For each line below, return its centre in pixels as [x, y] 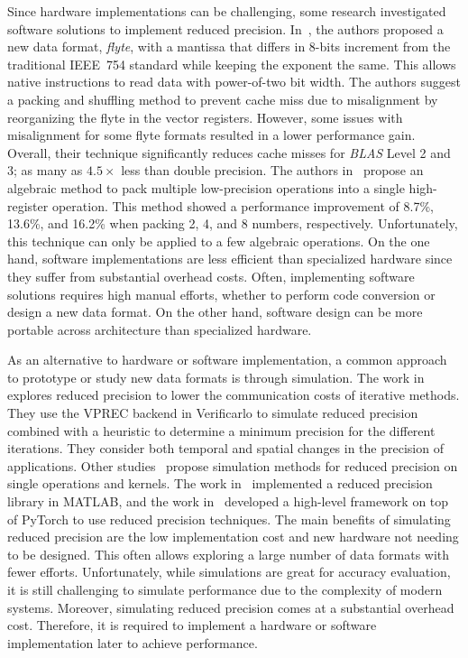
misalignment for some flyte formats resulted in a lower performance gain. [211, 135]
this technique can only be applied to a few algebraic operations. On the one [219, 241]
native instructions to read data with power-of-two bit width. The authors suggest [234, 82]
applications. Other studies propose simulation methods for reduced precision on [233, 465]
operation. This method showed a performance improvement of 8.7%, [243, 205]
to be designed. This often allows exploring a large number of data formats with [229, 554]
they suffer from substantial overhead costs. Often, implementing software [211, 276]
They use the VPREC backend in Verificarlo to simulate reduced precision [213, 413]
